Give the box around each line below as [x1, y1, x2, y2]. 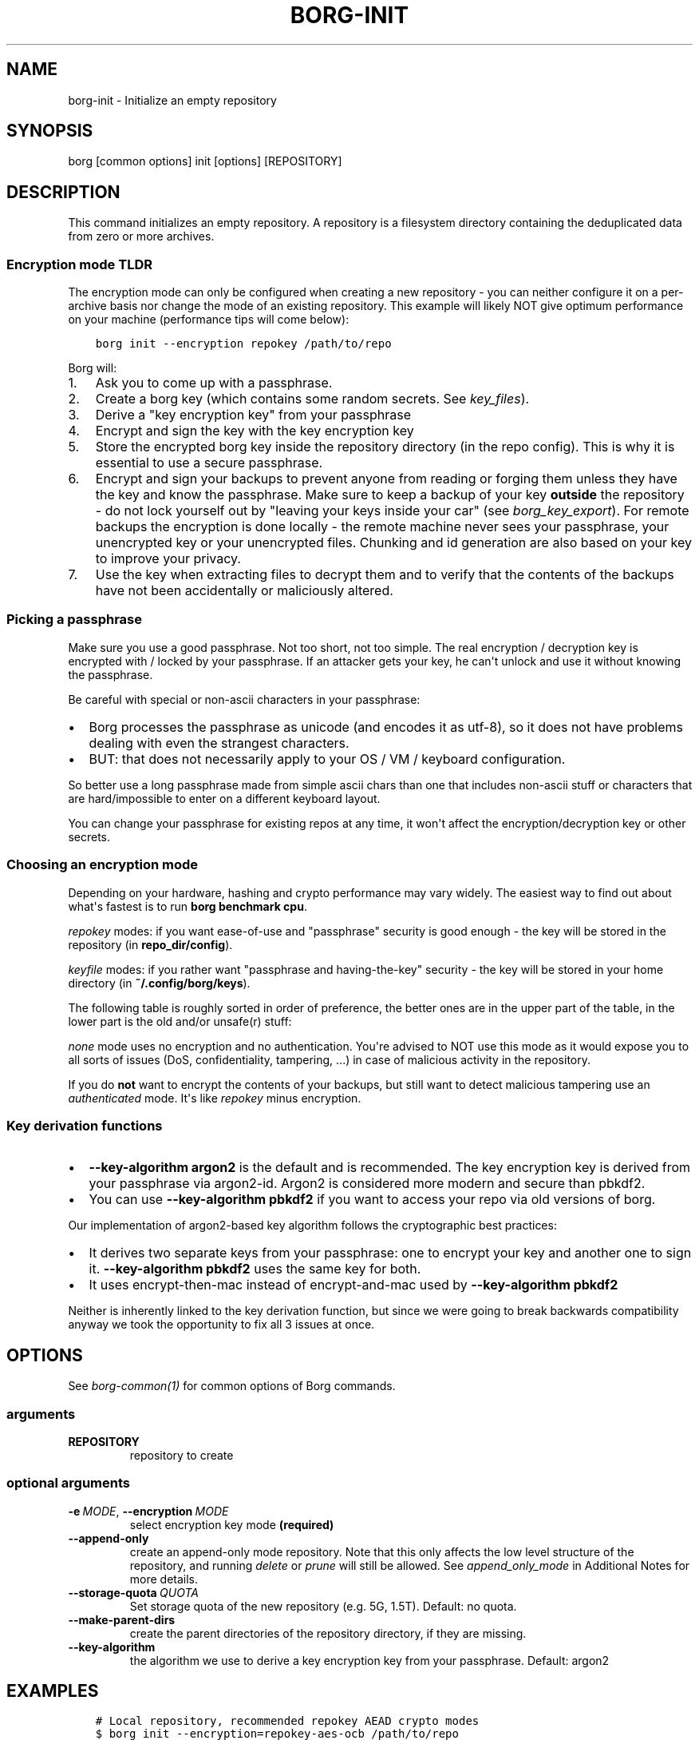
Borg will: [68, 361, 117, 375]
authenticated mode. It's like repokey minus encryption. [68, 1090, 361, 1105]
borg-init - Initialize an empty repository [68, 93, 277, 107]
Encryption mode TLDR [6, 256, 152, 272]
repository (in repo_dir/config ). [68, 937, 233, 951]
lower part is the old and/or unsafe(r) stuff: [68, 1014, 292, 1028]
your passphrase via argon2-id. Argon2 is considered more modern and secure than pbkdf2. [89, 1175, 646, 1192]
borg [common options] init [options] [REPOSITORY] [68, 154, 342, 169]
